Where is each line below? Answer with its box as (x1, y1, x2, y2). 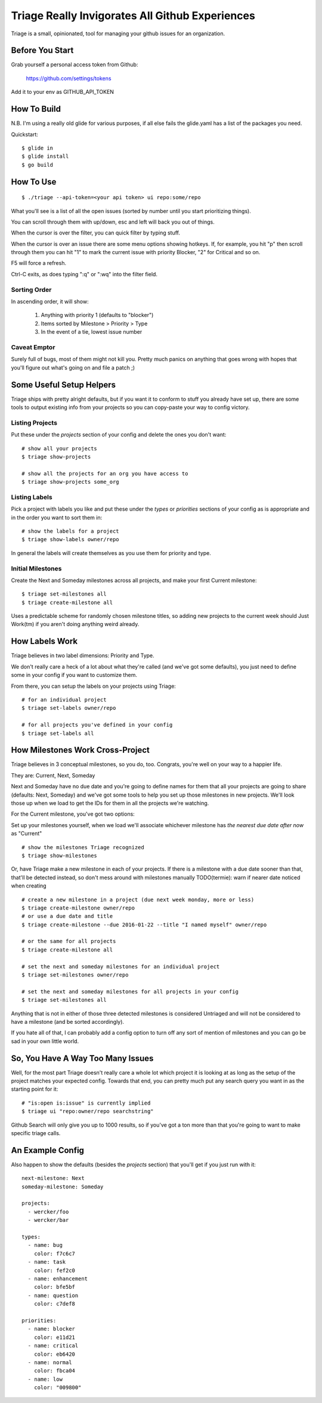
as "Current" (11, 830, 42, 837)
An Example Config (11, 1145, 85, 1155)
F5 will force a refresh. (11, 260, 67, 267)
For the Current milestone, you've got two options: (11, 810, 135, 818)
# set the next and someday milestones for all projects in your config (21, 988, 239, 995)
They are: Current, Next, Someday (11, 771, 95, 779)
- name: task (27, 1259, 66, 1265)
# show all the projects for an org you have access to (21, 470, 188, 477)
